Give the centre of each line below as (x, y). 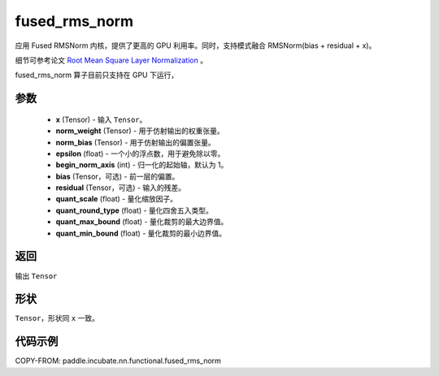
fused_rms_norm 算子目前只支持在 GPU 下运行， (97, 75)
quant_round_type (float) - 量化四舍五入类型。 (134, 210)
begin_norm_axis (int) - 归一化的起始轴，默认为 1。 (142, 165)
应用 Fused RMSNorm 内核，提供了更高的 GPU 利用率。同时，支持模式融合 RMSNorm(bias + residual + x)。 (196, 45)
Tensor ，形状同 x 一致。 (57, 318)
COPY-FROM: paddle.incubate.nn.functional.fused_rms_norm (118, 361)
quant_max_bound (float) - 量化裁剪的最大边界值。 (142, 222)
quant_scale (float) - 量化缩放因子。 (117, 199)
